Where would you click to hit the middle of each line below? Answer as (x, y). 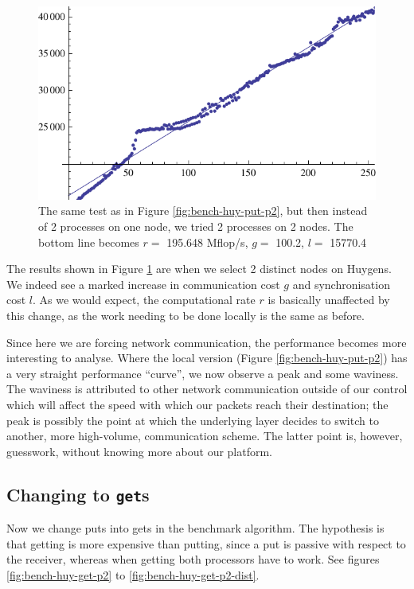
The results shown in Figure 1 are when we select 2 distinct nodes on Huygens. (199, 269)
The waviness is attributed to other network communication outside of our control (207, 389)
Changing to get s (78, 494)
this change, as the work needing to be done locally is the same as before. (186, 316)
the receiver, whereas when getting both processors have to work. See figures (193, 559)
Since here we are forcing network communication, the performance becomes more (207, 342)
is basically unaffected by (329, 300)
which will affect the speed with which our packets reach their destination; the (197, 404)
